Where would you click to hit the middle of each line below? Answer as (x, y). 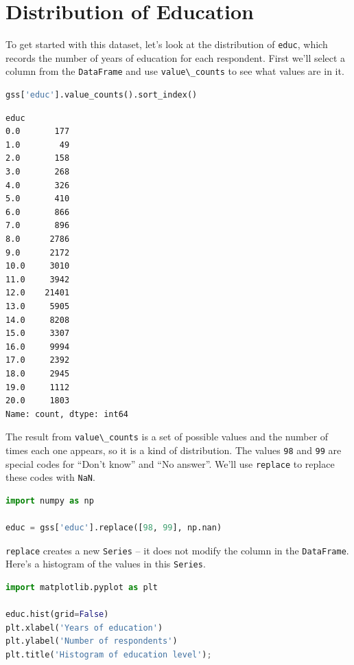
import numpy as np (50, 500)
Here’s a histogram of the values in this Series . (106, 564)
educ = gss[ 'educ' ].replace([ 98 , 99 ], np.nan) (114, 528)
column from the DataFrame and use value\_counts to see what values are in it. (175, 71)
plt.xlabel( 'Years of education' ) (84, 628)
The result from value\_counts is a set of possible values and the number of (167, 437)
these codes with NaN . (50, 477)
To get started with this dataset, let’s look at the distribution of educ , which (167, 44)
